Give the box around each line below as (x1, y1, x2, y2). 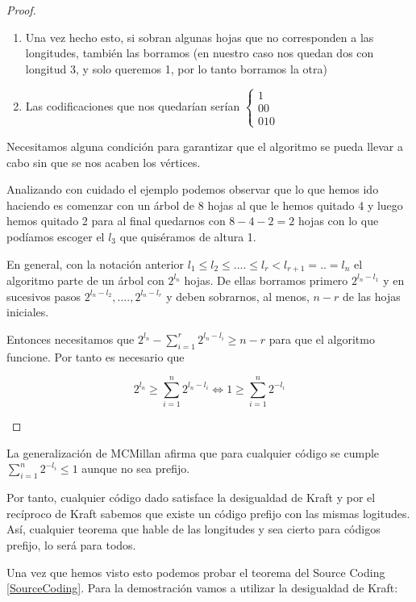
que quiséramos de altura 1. (119, 228, 256, 245)
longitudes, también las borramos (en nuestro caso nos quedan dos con (25, 44, 374, 61)
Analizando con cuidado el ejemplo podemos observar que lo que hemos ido (6, 181, 379, 198)
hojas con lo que (297, 212, 379, 229)
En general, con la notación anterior (6, 255, 185, 272)
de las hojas (343, 287, 401, 304)
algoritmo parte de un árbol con (6, 271, 164, 288)
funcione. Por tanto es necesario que (6, 348, 185, 365)
